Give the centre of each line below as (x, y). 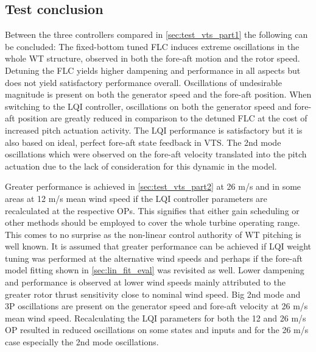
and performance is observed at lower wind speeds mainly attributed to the (145, 282)
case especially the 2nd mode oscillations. (82, 342)
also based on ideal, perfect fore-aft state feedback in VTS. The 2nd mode (143, 142)
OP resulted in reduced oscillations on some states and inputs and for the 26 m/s (157, 330)
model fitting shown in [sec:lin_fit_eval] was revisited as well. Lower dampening (155, 270)
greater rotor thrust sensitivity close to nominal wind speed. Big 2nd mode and (153, 294)
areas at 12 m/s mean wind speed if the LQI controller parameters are (136, 198)
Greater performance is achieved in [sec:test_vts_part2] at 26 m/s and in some (153, 186)
